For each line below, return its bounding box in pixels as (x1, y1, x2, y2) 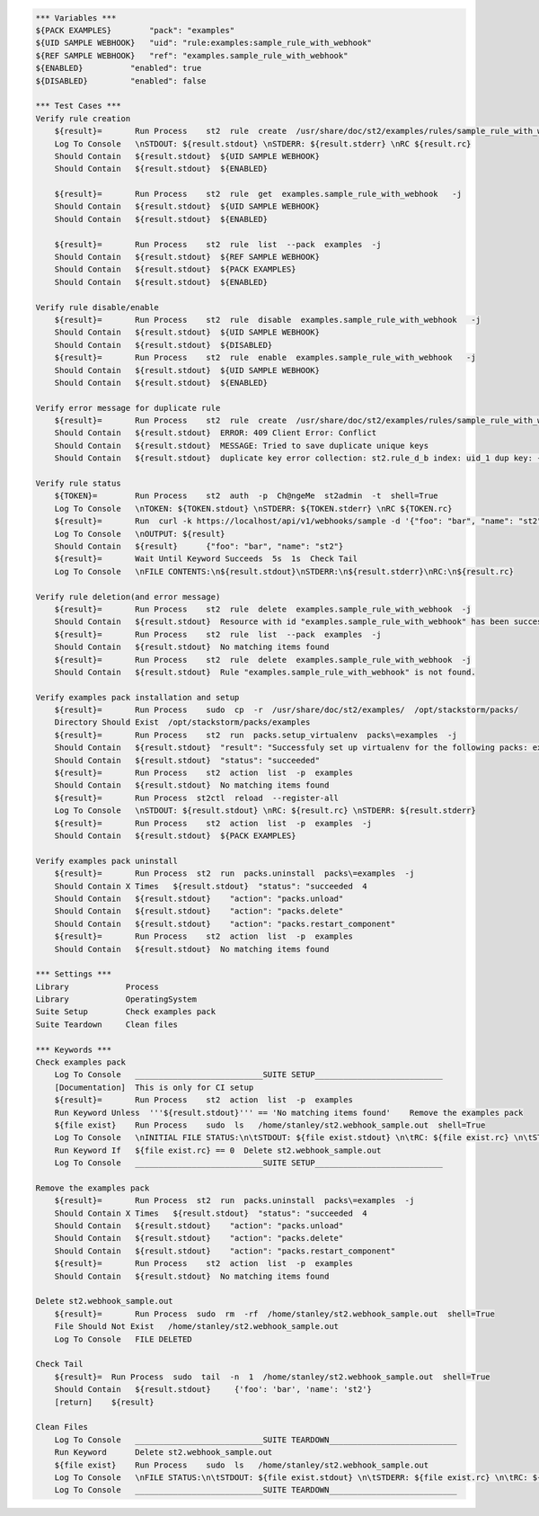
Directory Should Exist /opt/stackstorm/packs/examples (54, 718, 311, 727)
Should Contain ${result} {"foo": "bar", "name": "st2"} (54, 541, 344, 551)
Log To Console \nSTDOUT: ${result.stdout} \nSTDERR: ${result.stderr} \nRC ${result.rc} (54, 138, 472, 148)
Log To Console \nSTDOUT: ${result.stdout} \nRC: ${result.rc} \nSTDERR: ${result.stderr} (54, 806, 476, 816)
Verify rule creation (35, 113, 131, 123)
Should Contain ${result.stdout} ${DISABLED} (54, 340, 273, 350)
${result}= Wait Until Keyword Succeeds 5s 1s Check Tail (54, 554, 358, 564)
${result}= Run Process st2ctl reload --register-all (54, 792, 340, 803)
